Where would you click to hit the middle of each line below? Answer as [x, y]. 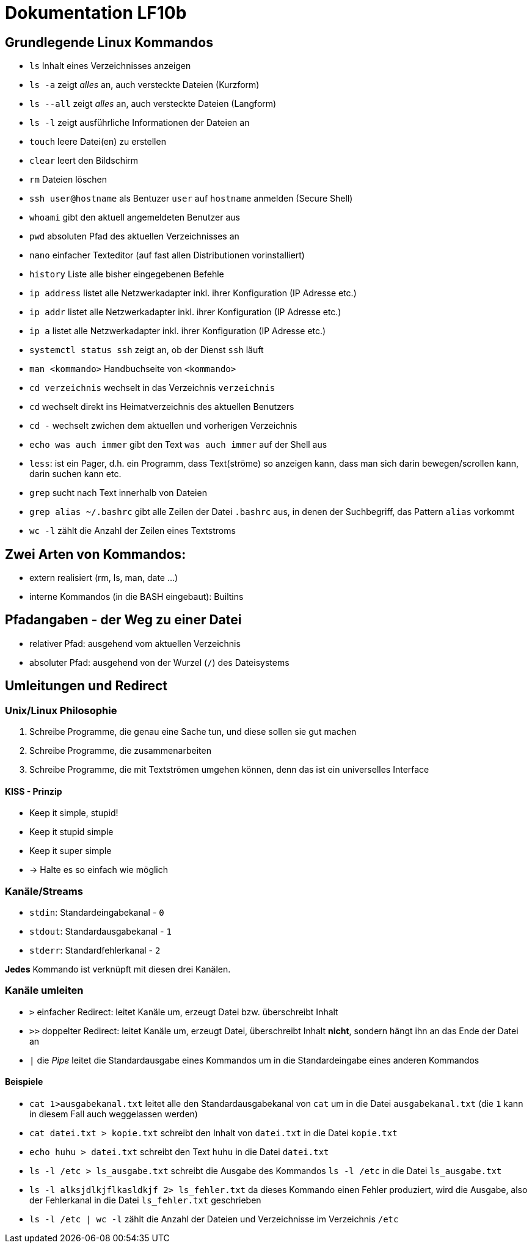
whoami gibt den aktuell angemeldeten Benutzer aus [135, 217]
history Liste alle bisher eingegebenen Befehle [127, 274]
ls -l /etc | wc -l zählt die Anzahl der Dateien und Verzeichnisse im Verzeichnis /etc [214, 1219]
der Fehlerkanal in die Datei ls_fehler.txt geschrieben [145, 1200]
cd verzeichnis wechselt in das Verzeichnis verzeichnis [152, 388]
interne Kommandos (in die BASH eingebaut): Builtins [137, 597]
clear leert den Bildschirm [84, 161]
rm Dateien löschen [68, 180]
